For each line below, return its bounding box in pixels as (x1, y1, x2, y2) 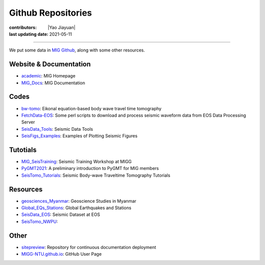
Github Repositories (9, 7, 92, 18)
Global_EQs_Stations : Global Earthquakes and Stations (21, 205, 132, 211)
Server (21, 119, 35, 125)
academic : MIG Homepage (21, 73, 76, 79)
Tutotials (9, 145, 37, 154)
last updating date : (9, 31, 49, 37)
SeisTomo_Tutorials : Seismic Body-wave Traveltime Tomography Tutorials (21, 172, 170, 178)
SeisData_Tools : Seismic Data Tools (21, 126, 93, 132)
